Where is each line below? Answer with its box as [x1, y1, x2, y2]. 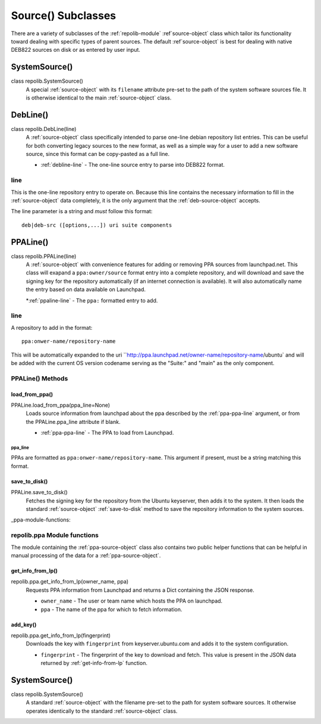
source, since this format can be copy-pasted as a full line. [26, 151, 170, 158]
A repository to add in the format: [11, 324, 93, 331]
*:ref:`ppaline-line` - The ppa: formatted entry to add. [26, 297, 158, 304]
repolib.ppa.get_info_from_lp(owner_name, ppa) [11, 578, 129, 585]
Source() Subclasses [11, 9, 117, 22]
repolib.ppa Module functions [11, 531, 99, 539]
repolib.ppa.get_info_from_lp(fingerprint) [11, 632, 111, 639]
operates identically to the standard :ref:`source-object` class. [26, 707, 178, 714]
